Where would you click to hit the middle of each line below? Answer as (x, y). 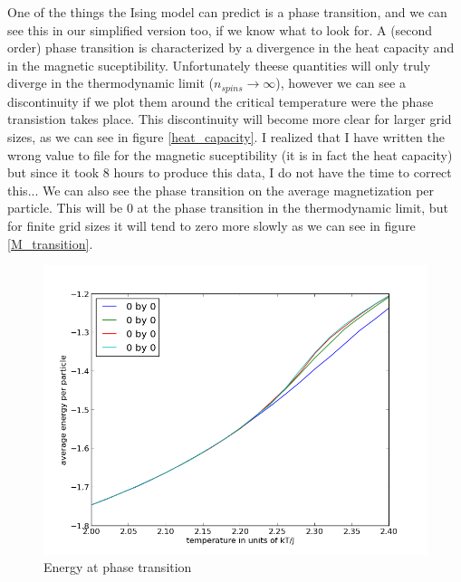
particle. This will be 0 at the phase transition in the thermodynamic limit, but (228, 208)
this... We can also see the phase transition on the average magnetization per (221, 190)
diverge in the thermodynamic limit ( (110, 83)
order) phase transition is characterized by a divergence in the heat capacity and (231, 48)
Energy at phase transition (118, 567)
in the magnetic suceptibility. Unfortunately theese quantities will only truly (219, 65)
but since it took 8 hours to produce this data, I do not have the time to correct (230, 172)
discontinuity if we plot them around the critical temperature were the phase (221, 101)
